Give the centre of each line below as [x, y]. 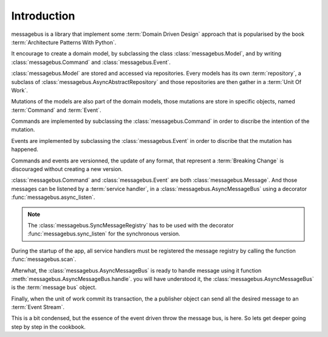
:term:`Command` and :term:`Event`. [56, 110]
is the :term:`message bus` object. [54, 287]
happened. [25, 150]
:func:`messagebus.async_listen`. [53, 197]
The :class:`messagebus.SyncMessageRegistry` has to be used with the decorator [131, 225]
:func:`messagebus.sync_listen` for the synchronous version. [104, 234]
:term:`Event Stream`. [38, 307]
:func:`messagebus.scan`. [44, 259]
